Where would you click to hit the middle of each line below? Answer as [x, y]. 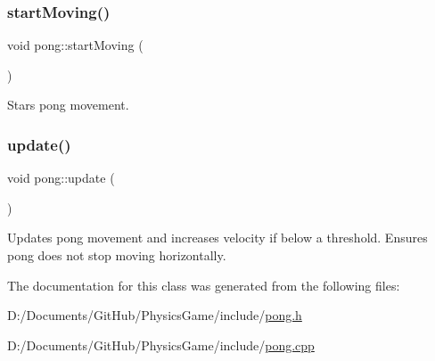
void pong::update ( [61, 178]
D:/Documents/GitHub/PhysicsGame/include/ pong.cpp [161, 345]
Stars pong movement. [68, 105]
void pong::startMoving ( [75, 45]
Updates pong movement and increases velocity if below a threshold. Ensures [217, 238]
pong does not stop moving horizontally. [117, 255]
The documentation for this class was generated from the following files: [204, 285]
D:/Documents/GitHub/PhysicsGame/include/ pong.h [155, 315]
